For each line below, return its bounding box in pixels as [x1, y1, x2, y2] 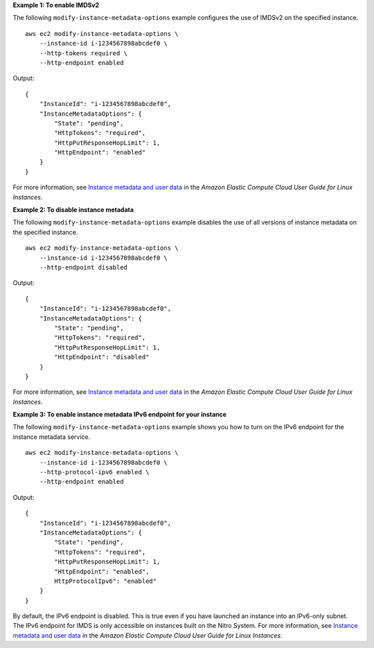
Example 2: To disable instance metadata [12, 206, 134, 214]
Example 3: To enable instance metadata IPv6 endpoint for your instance [12, 411, 227, 419]
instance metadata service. [12, 433, 91, 441]
